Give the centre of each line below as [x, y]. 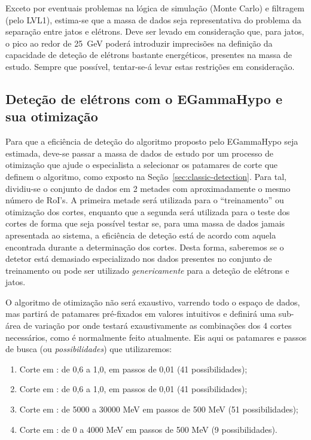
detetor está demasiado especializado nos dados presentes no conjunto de [139, 259]
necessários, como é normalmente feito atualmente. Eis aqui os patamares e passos [156, 337]
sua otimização [52, 116]
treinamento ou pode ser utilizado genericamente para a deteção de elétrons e [147, 270]
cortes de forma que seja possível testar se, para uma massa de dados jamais [145, 223]
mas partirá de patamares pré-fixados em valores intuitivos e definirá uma [141, 314]
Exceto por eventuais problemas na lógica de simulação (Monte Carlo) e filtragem [155, 8]
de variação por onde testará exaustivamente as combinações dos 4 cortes [158, 326]
